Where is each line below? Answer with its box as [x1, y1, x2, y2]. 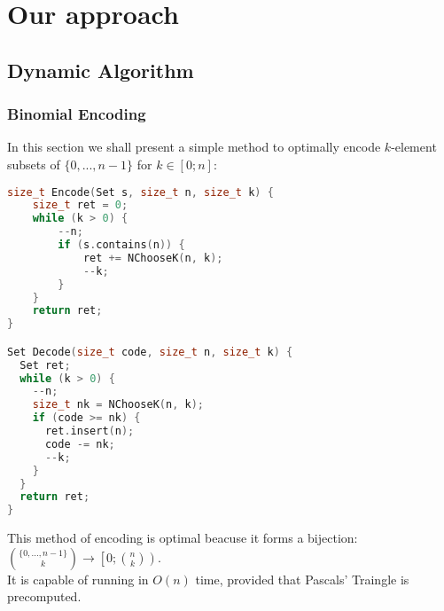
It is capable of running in [7, 569, 149, 588]
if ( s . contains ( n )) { [58, 239, 185, 252]
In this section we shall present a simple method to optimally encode [7, 137, 381, 156]
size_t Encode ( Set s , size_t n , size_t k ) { [7, 185, 274, 199]
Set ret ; [19, 358, 71, 372]
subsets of [7, 154, 60, 173]
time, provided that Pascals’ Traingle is [195, 569, 409, 588]
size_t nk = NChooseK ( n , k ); [32, 398, 205, 411]
